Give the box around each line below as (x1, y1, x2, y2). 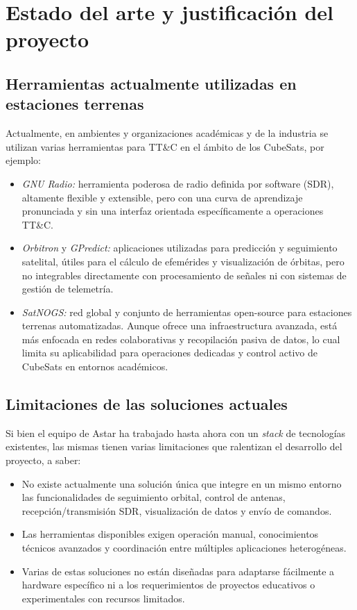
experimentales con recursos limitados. (21, 591, 185, 605)
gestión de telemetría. (21, 281, 114, 296)
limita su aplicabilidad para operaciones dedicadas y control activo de (21, 345, 317, 360)
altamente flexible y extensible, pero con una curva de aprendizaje (21, 190, 303, 204)
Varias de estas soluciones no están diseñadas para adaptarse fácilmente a (21, 563, 335, 578)
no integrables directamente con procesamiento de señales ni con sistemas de (21, 267, 347, 282)
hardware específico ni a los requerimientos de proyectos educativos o (21, 577, 315, 592)
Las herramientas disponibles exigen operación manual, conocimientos (21, 527, 319, 541)
